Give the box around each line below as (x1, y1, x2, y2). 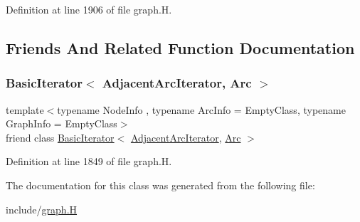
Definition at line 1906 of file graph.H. (6, 2, 172, 16)
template (6, 102, 44, 117)
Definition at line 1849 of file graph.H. (6, 154, 172, 169)
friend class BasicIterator (6, 129, 115, 144)
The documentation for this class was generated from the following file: (6, 177, 315, 192)
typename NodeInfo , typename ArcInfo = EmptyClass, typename (57, 102, 346, 117)
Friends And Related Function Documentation (6, 36, 355, 58)
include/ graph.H (6, 201, 78, 216)
